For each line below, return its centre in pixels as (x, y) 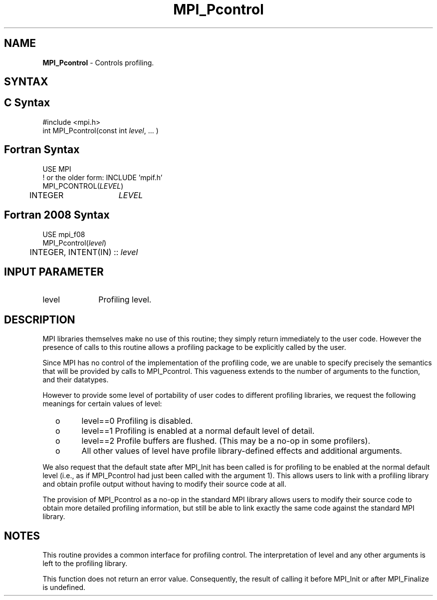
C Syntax (27, 103)
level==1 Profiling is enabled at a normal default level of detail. (198, 431)
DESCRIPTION (40, 319)
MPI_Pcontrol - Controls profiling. (98, 62)
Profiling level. (125, 300)
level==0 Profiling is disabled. (137, 421)
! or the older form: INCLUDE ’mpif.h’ (103, 177)
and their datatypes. (76, 380)
